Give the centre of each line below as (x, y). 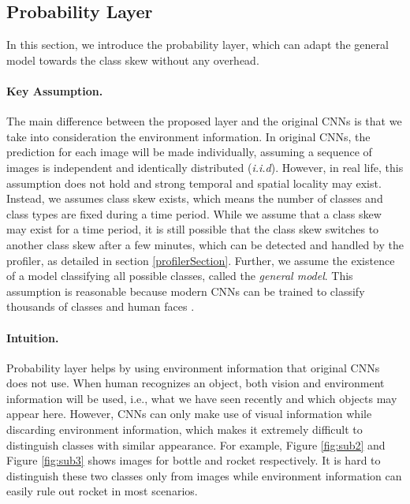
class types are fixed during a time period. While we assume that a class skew (194, 213)
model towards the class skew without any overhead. (133, 60)
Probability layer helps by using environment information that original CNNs (193, 367)
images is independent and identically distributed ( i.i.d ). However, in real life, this (205, 167)
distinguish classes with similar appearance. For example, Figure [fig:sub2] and (196, 444)
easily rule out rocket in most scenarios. (102, 491)
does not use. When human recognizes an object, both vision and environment (196, 383)
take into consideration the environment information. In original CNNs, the (188, 136)
